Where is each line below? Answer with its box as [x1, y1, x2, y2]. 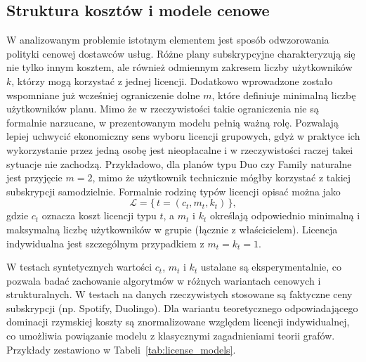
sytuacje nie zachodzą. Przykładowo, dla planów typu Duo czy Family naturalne [6, 156, 352, 171]
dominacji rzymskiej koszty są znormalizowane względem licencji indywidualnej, [6, 314, 350, 329]
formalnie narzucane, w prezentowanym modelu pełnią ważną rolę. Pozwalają [6, 115, 339, 129]
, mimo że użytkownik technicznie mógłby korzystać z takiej [92, 170, 351, 185]
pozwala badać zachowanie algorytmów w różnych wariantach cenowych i [6, 273, 321, 287]
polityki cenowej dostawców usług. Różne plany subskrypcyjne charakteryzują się [6, 46, 355, 60]
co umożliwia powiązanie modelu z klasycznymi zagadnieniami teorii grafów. [6, 328, 335, 343]
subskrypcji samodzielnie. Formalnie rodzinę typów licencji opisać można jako [6, 183, 341, 198]
